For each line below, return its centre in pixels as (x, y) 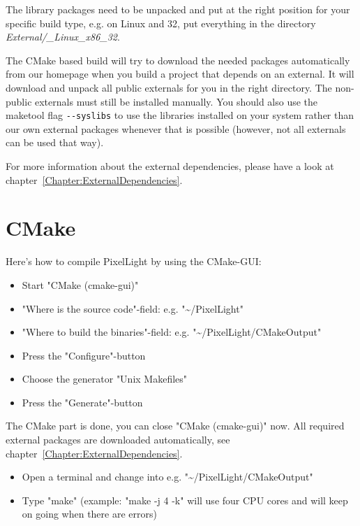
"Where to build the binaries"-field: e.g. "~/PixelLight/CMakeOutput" (172, 332)
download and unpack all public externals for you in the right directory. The (169, 87)
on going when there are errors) (89, 514)
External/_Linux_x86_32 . (63, 37)
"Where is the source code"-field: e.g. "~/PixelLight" (133, 308)
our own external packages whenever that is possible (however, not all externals (176, 128)
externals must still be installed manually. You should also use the (177, 101)
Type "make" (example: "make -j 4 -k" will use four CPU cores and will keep (185, 500)
